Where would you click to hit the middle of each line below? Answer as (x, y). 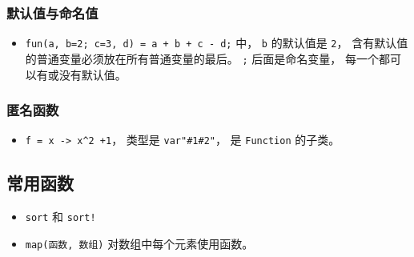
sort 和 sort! (60, 217)
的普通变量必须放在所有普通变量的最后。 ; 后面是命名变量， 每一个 (202, 58)
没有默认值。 (92, 74)
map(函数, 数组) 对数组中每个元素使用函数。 (139, 243)
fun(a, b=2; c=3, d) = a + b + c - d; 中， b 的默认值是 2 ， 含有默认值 (217, 43)
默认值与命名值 (52, 12)
